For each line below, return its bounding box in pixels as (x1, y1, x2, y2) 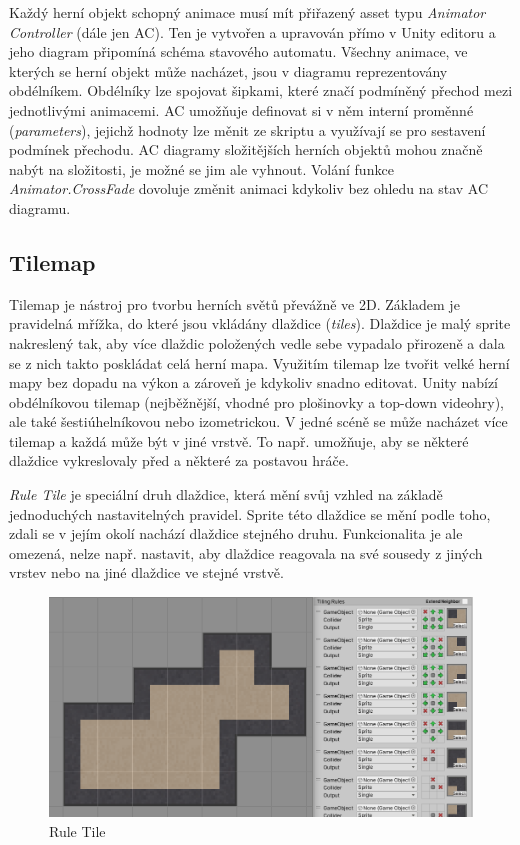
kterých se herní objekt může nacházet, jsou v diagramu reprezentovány (9, 60, 448, 81)
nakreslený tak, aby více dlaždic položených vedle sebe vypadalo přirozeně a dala (9, 332, 505, 353)
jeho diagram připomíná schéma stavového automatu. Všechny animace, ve (9, 41, 468, 62)
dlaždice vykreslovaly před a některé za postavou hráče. (9, 450, 349, 471)
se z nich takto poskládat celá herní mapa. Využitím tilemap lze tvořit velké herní (9, 352, 510, 373)
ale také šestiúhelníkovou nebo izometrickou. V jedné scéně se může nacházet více (9, 411, 508, 432)
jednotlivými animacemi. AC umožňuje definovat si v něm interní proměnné (9, 99, 474, 120)
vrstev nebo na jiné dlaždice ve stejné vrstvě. (9, 562, 284, 583)
